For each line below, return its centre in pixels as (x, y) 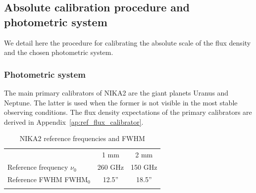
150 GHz (144, 167)
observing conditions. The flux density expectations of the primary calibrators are (128, 112)
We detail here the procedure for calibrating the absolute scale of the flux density (128, 42)
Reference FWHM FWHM (48, 179)
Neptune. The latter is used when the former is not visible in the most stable (121, 102)
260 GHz (111, 167)
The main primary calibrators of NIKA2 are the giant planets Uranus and (116, 93)
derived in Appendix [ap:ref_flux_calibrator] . (74, 121)
